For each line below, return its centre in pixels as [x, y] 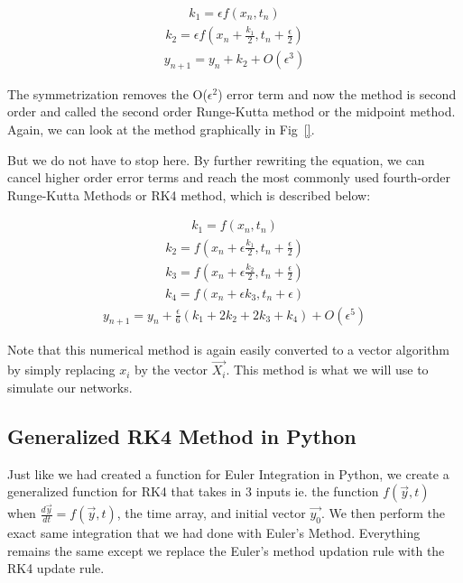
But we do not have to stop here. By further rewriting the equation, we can [216, 159]
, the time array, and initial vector [211, 513]
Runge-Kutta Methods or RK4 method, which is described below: [189, 194]
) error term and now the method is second [337, 93]
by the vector [171, 370]
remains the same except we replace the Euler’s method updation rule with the [226, 550]
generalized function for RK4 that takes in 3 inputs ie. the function [193, 491]
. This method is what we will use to [327, 370]
